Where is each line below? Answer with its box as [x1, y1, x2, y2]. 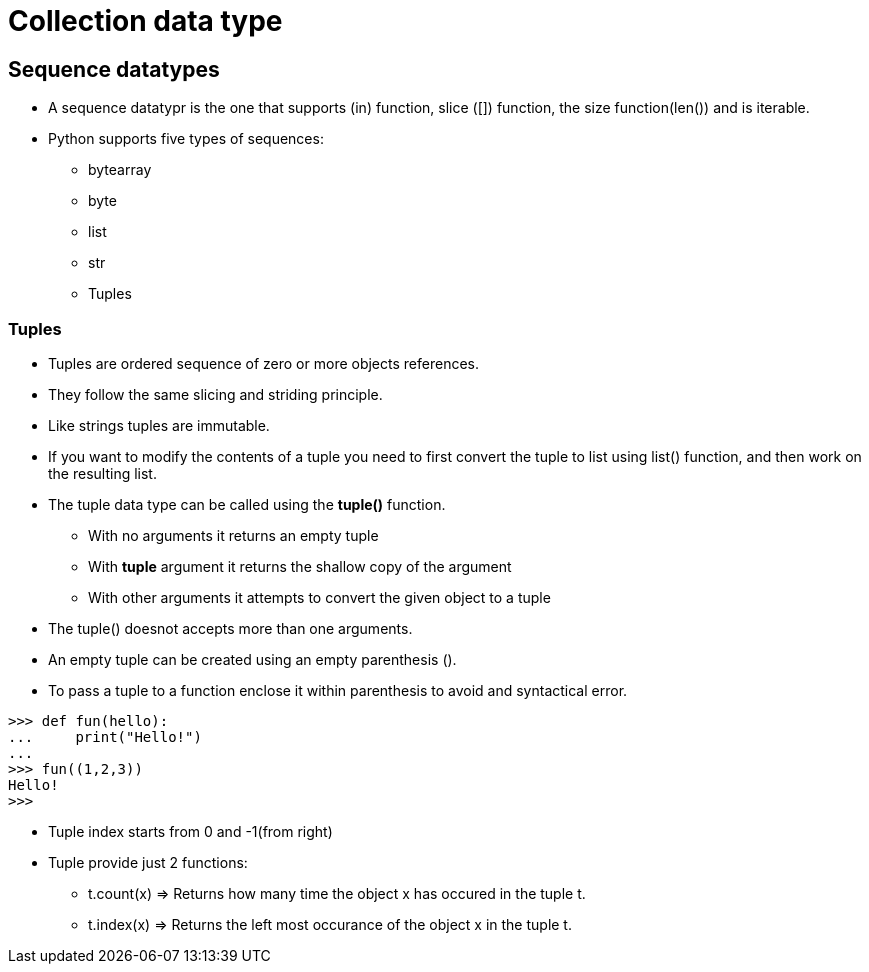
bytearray [88, 161, 152, 179]
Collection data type [8, 4, 283, 38]
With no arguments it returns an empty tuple [88, 526, 379, 544]
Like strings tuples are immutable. [48, 416, 270, 434]
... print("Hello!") [8, 728, 202, 745]
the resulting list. [48, 464, 157, 482]
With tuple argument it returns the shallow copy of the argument [88, 557, 512, 575]
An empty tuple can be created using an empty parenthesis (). [48, 650, 457, 668]
